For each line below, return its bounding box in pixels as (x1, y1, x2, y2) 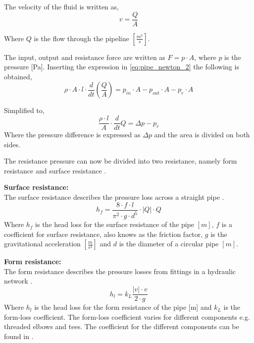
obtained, (4, 71, 32, 81)
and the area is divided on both (154, 129, 250, 140)
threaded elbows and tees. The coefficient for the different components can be (4, 321, 239, 332)
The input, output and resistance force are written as (4, 52, 165, 62)
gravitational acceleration (4, 238, 81, 249)
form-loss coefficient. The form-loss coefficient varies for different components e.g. (4, 311, 250, 322)
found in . (4, 331, 34, 341)
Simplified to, (4, 105, 45, 115)
